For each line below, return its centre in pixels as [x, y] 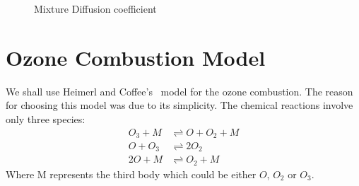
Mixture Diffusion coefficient [95, 8]
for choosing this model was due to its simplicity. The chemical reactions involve [179, 105]
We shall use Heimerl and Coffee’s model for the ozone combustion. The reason [179, 91]
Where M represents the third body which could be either [131, 174]
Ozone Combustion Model [136, 57]
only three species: [46, 118]
